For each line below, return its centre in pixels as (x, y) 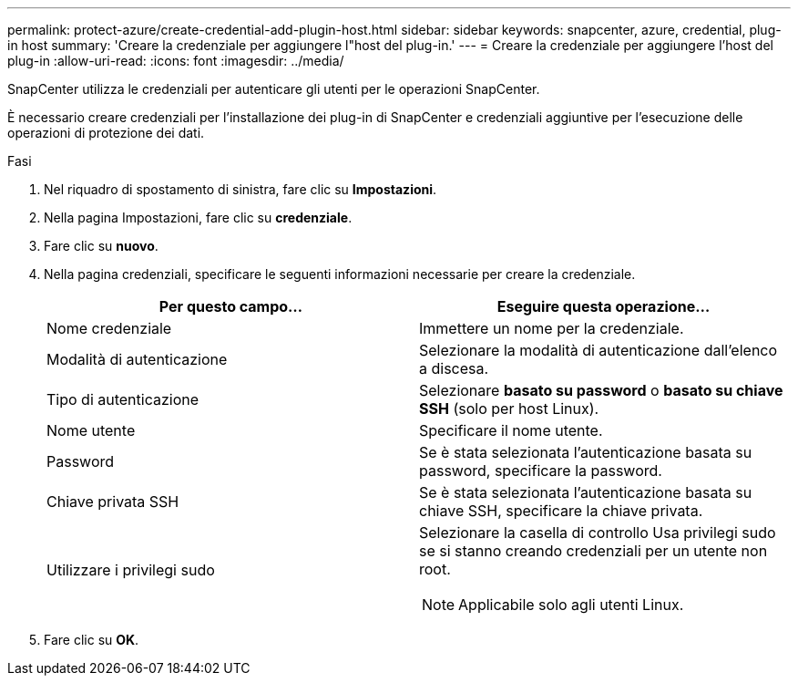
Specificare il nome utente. (511, 430)
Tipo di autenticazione (123, 399)
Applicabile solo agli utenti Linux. (571, 605)
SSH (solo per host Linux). (509, 409)
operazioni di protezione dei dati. (106, 133)
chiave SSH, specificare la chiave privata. (561, 511)
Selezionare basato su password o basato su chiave (601, 390)
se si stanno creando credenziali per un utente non (593, 551)
